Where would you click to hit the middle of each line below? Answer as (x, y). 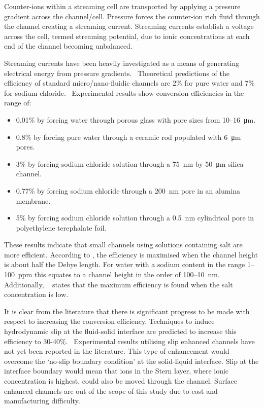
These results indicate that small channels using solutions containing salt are (123, 245)
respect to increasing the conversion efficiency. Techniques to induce (109, 321)
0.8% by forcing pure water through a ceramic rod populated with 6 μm (128, 137)
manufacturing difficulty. (42, 401)
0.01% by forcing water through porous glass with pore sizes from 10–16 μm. (136, 119)
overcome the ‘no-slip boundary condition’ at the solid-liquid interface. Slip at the (131, 361)
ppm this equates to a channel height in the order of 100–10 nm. (119, 274)
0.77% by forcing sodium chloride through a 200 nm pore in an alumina (128, 190)
